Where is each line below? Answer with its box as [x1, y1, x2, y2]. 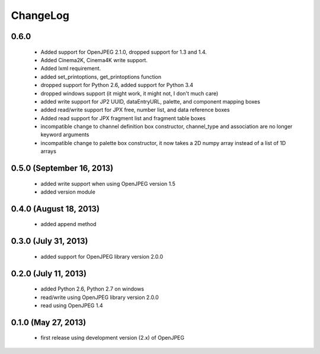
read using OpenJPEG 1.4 [40, 302, 103, 309]
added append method [40, 221, 97, 228]
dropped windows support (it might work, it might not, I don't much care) [40, 89, 219, 97]
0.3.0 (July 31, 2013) [11, 236, 88, 246]
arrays [40, 148, 56, 155]
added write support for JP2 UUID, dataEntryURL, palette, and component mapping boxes [40, 98, 261, 105]
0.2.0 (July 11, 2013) [11, 268, 87, 278]
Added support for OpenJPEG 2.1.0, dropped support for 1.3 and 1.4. [40, 48, 207, 56]
